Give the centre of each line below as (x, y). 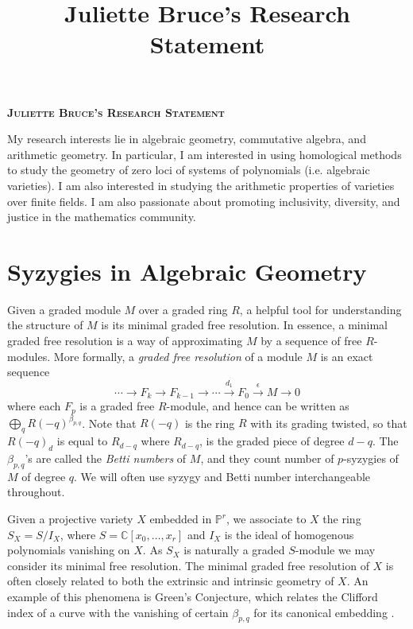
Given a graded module (64, 309)
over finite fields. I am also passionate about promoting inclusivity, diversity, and (204, 201)
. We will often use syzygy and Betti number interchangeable (222, 476)
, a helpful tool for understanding (320, 309)
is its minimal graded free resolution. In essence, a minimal (244, 325)
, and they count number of (267, 458)
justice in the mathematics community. (102, 217)
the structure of (45, 325)
